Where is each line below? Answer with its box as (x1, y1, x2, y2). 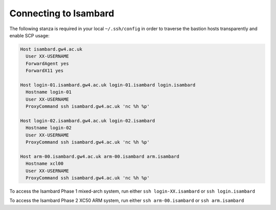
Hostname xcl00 (26, 161, 64, 167)
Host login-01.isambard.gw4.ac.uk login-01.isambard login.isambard (20, 82, 196, 88)
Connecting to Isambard (9, 8, 114, 19)
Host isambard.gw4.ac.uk (20, 46, 83, 52)
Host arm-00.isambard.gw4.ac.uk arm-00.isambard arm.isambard (20, 153, 179, 159)
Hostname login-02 (26, 125, 72, 131)
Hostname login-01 (26, 89, 72, 95)
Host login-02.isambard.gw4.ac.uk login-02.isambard (20, 118, 155, 124)
